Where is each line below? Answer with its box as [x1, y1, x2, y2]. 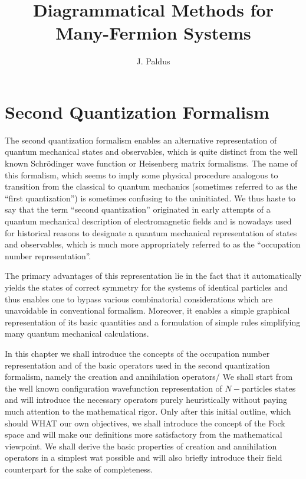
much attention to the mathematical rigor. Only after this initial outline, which [5, 405, 291, 417]
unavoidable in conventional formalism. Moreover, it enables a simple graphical [5, 304, 290, 317]
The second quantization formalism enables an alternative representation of [5, 133, 277, 146]
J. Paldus [136, 55, 170, 67]
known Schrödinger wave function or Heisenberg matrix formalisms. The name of [5, 157, 298, 170]
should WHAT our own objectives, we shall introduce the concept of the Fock [5, 416, 285, 429]
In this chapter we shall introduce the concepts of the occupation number [5, 347, 270, 359]
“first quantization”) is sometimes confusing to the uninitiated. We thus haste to [5, 191, 295, 204]
